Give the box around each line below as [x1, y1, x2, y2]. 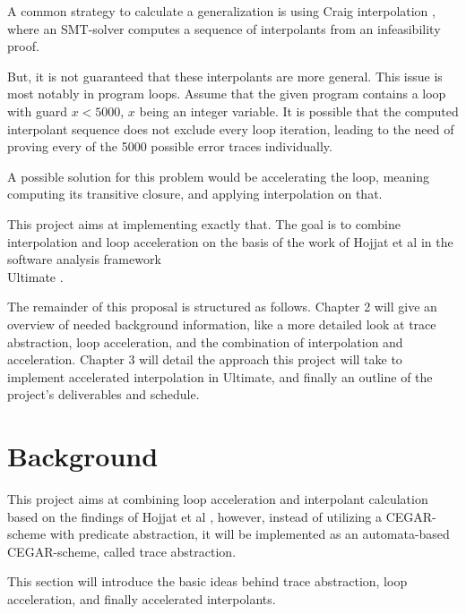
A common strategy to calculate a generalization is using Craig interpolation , [7, 2, 436, 20]
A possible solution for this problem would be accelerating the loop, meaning [7, 166, 430, 185]
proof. [7, 37, 39, 55]
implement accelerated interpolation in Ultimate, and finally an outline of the [7, 367, 433, 386]
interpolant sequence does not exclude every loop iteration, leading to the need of [7, 119, 454, 138]
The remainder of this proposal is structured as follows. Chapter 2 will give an [7, 297, 437, 316]
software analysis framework [7, 250, 161, 269]
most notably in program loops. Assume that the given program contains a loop [7, 84, 446, 103]
